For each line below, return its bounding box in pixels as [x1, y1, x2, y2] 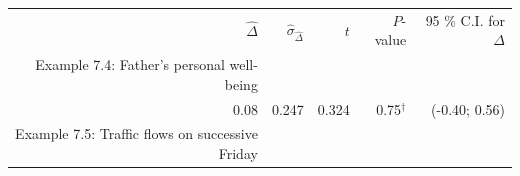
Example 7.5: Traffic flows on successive [15, 123, 258, 144]
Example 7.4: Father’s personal [35, 54, 225, 75]
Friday [218, 143, 258, 164]
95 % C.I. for [425, 9, 505, 30]
